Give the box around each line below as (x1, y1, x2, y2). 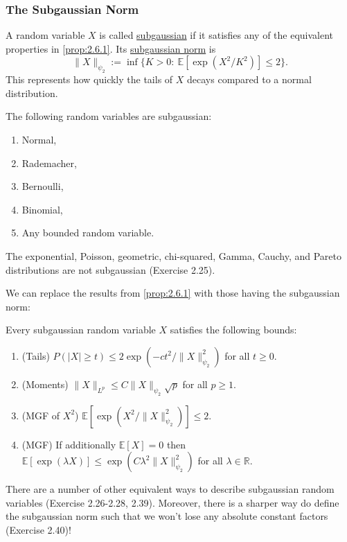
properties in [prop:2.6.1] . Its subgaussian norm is (6, 41, 216, 55)
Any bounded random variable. (21, 225, 154, 240)
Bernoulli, (21, 179, 64, 193)
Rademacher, (21, 155, 77, 170)
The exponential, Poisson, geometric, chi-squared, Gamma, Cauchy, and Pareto (6, 248, 341, 263)
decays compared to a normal (187, 72, 312, 87)
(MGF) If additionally (21, 437, 116, 451)
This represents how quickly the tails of (6, 72, 173, 87)
